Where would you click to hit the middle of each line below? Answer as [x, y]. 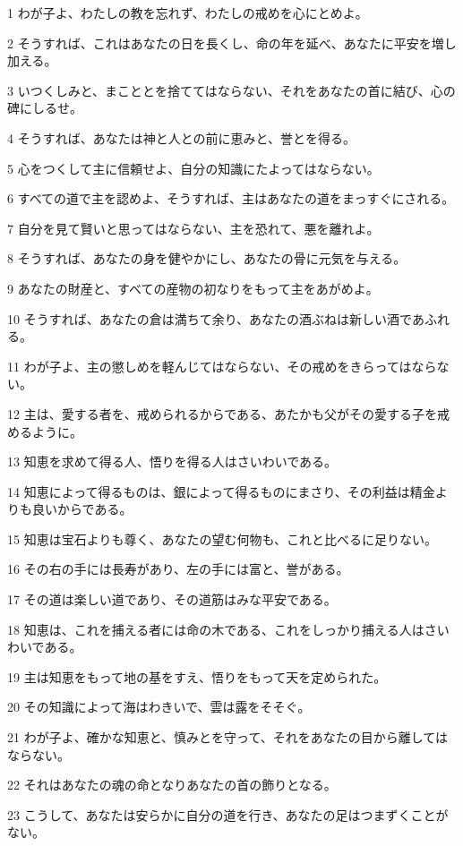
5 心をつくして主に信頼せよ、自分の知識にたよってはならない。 [193, 168]
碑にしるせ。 [45, 108]
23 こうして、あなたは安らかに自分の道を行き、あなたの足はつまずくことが [228, 814]
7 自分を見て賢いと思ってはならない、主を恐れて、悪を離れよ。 [193, 228]
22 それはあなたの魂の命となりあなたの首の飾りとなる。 [172, 785]
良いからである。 [82, 509]
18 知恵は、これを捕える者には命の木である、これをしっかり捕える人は [216, 629]
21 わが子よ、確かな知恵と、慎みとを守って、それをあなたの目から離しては [227, 737]
